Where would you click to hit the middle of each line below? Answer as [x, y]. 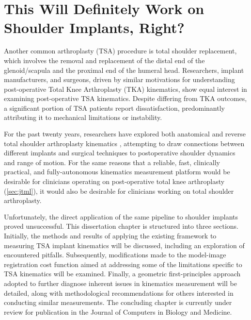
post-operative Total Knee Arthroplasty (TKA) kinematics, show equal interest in [125, 89]
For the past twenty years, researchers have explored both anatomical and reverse [125, 134]
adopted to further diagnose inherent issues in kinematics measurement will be [120, 283]
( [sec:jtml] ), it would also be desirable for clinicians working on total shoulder [119, 191]
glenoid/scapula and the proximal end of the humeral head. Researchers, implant [124, 70]
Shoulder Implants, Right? [94, 27]
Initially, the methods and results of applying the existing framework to [110, 236]
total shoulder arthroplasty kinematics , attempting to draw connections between [124, 143]
